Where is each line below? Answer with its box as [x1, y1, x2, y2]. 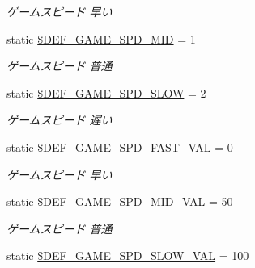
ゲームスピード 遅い [6, 111, 113, 128]
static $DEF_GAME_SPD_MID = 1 [6, 30, 196, 47]
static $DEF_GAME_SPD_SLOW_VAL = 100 [6, 247, 249, 264]
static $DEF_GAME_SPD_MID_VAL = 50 [6, 193, 233, 210]
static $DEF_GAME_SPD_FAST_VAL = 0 [6, 138, 233, 155]
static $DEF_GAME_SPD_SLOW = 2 [6, 84, 206, 101]
